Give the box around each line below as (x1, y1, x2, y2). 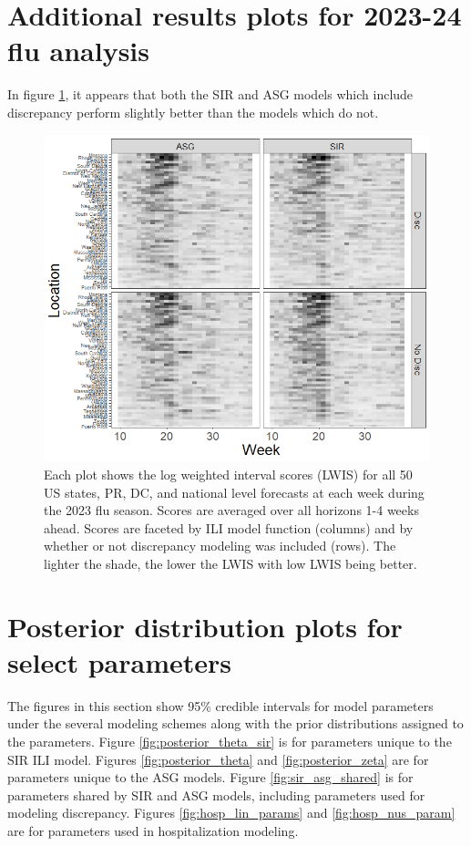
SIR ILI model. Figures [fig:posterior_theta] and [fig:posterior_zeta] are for (7, 749, 429, 769)
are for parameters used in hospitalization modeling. (7, 820, 299, 840)
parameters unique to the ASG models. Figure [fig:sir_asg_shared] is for (7, 768, 414, 787)
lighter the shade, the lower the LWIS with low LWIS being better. (44, 553, 417, 573)
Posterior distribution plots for (7, 607, 403, 645)
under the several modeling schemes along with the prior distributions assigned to (7, 714, 464, 733)
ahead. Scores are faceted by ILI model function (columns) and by (44, 518, 414, 537)
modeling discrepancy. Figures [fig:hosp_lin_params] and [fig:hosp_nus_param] (7, 803, 456, 822)
